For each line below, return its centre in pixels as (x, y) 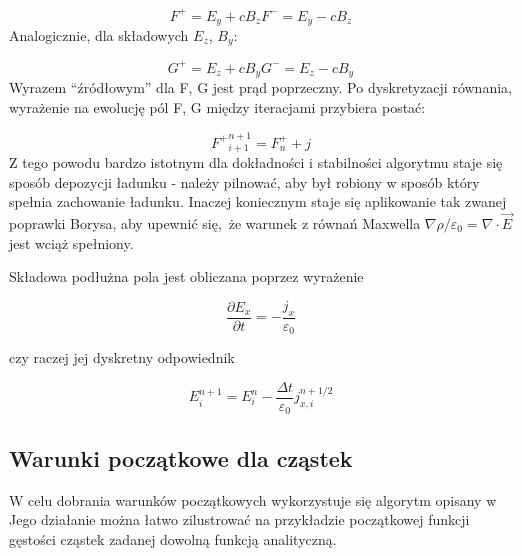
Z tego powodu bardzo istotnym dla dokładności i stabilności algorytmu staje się (256, 162)
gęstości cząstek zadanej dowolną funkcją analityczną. (173, 538)
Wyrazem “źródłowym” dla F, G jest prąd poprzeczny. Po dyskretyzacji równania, (260, 87)
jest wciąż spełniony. (71, 242)
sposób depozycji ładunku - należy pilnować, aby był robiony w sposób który (244, 181)
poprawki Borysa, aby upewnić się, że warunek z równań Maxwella (215, 223)
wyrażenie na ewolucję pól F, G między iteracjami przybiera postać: (217, 106)
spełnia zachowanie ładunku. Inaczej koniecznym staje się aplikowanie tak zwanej (258, 201)
